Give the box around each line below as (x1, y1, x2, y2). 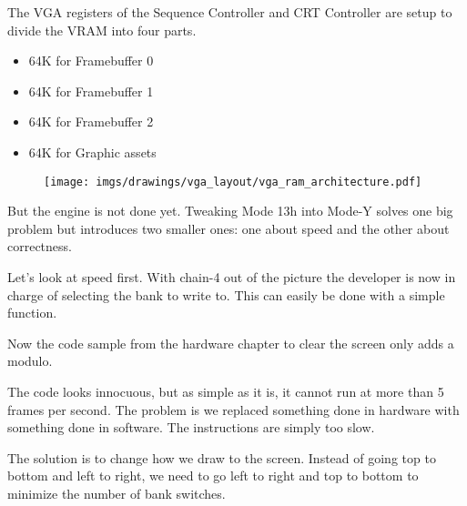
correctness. (7, 237, 72, 256)
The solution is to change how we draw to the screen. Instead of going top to (7, 448, 436, 467)
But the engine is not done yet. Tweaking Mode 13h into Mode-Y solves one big (7, 201, 453, 220)
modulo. (7, 351, 53, 370)
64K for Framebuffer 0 (28, 51, 154, 70)
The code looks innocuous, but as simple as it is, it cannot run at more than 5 (7, 381, 444, 400)
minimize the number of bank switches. (7, 483, 226, 502)
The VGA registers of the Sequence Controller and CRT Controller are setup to (7, 3, 452, 21)
